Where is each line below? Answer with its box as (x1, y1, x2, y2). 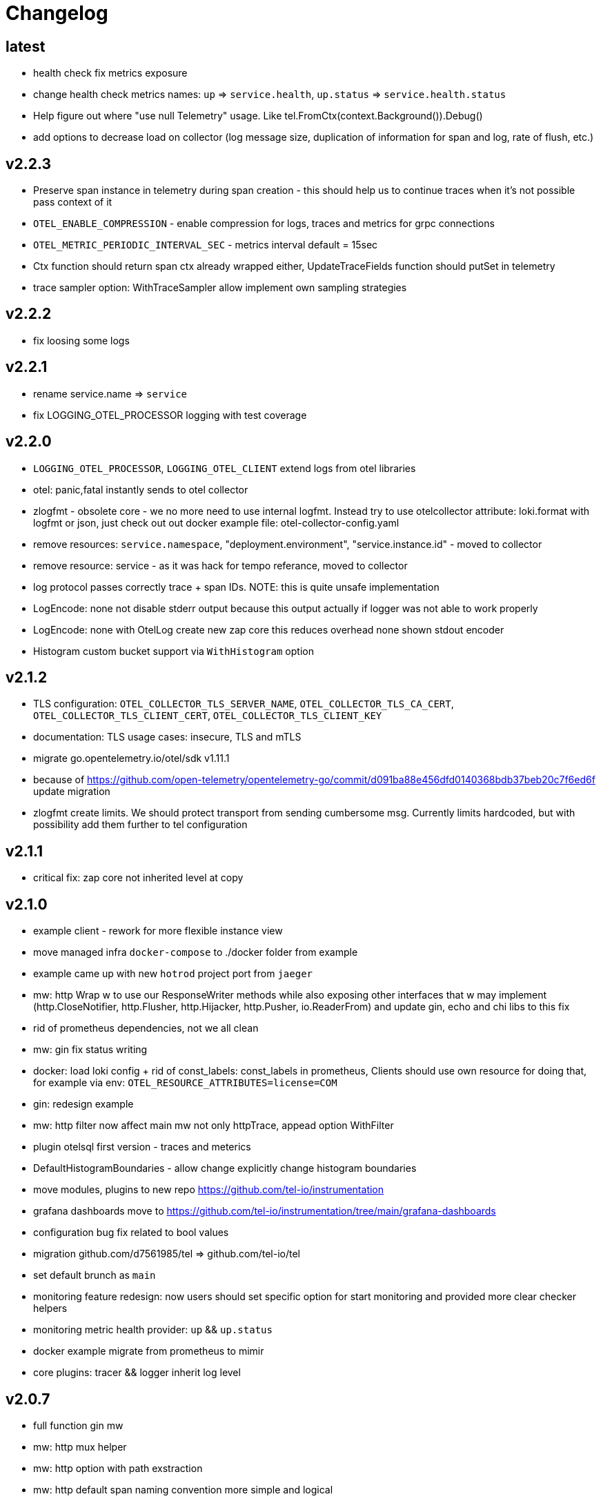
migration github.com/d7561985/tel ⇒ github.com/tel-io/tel (33, 1248, 301, 1260)
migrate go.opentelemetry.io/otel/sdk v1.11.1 (33, 752, 230, 765)
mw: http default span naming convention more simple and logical (33, 1483, 333, 1495)
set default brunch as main (33, 1269, 156, 1282)
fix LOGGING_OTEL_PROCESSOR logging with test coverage (33, 409, 307, 421)
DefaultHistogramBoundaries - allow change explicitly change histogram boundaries (33, 1162, 417, 1175)
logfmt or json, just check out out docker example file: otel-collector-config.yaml (33, 516, 400, 529)
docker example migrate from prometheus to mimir (33, 1345, 264, 1357)
